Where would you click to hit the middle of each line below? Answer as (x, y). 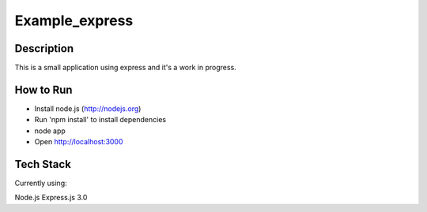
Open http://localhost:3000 (79, 142)
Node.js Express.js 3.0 (51, 198)
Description (44, 48)
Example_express (74, 20)
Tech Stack (43, 164)
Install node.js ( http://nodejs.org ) (88, 108)
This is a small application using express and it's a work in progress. (125, 68)
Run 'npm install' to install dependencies (100, 120)
